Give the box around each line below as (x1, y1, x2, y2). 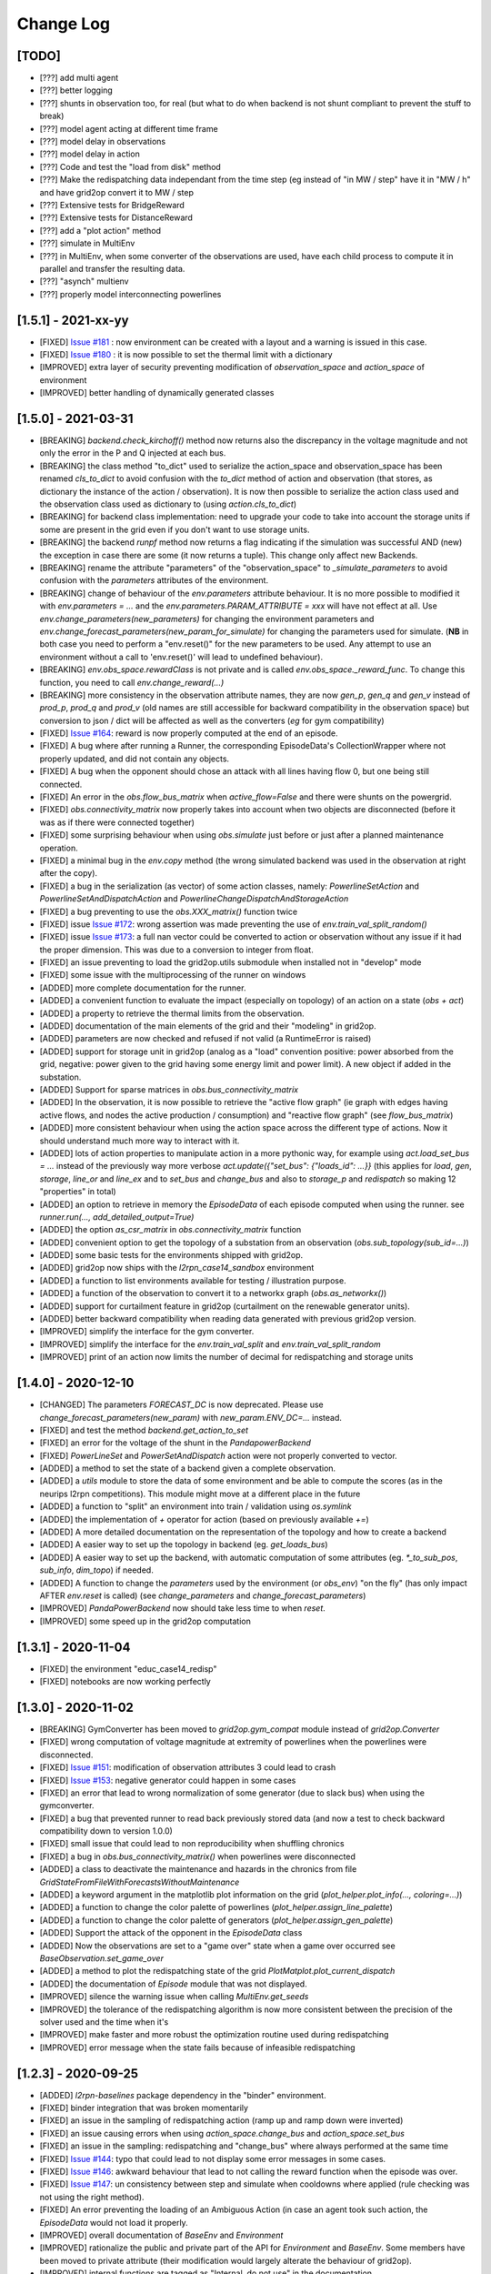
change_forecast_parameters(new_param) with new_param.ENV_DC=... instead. (39, 1412, 343, 1423)
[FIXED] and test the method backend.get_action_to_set (39, 1424, 249, 1435)
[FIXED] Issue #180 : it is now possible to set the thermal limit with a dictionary (39, 349, 333, 359)
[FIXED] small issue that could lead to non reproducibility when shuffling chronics (39, 1838, 345, 1849)
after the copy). (39, 868, 98, 879)
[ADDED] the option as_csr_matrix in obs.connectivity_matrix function (39, 1224, 302, 1235)
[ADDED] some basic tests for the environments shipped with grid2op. (39, 1250, 304, 1261)
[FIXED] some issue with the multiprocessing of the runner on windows (39, 970, 306, 981)
